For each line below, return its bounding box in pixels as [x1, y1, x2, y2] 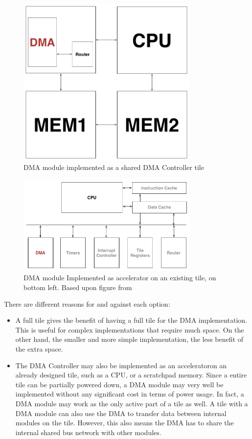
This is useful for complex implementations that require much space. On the [15, 324, 244, 334]
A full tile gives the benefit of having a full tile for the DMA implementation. [15, 315, 248, 325]
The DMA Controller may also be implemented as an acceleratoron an [15, 360, 227, 370]
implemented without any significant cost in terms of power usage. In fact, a [15, 389, 244, 399]
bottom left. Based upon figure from [23, 282, 132, 292]
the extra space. [15, 343, 63, 354]
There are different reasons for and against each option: [4, 298, 170, 309]
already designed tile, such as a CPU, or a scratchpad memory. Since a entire [15, 370, 247, 380]
